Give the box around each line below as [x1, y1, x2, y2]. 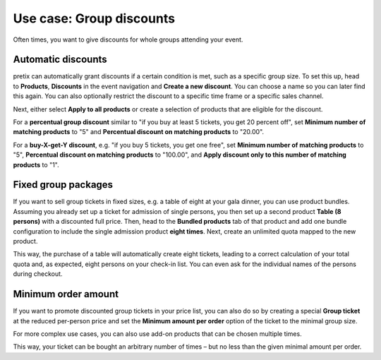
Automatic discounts [13, 54, 107, 66]
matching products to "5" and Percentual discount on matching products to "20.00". [13, 128, 265, 136]
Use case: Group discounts [13, 11, 176, 26]
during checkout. [13, 270, 63, 278]
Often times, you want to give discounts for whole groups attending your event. [13, 35, 243, 44]
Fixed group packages [13, 179, 113, 191]
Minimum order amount [13, 288, 119, 300]
